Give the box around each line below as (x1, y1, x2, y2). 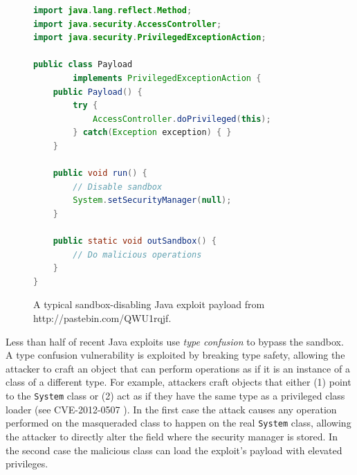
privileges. (6, 456, 48, 471)
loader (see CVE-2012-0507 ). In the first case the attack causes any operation (6, 402, 337, 416)
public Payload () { (53, 87, 143, 97)
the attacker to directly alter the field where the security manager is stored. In (6, 429, 338, 443)
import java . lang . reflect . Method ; (33, 6, 192, 15)
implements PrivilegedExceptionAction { (73, 73, 262, 83)
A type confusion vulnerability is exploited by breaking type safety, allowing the (6, 348, 345, 362)
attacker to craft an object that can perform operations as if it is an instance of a (6, 361, 350, 375)
